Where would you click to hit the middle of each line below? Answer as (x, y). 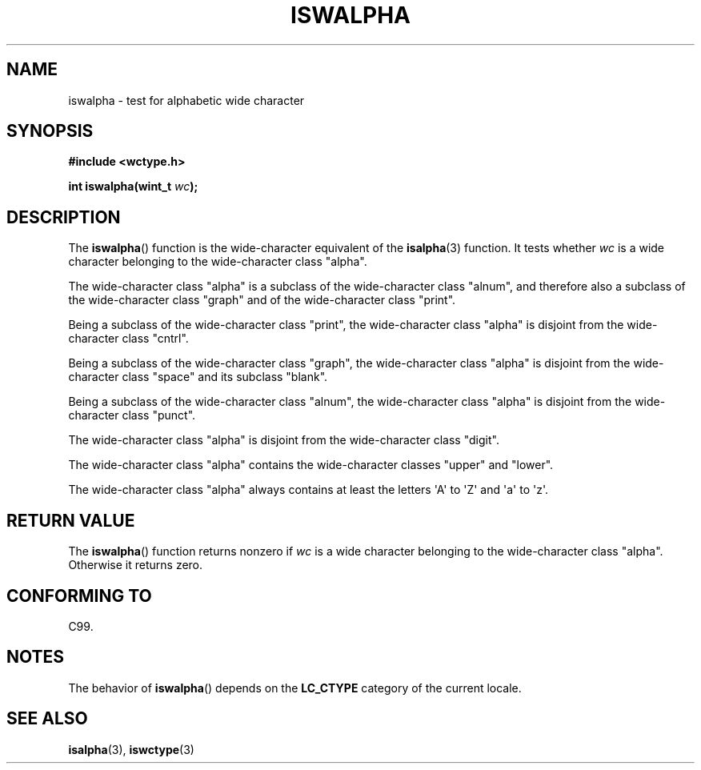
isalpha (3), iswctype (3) (131, 749)
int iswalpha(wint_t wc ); (133, 186)
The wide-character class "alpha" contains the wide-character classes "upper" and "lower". (311, 465)
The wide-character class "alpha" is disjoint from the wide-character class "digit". (284, 440)
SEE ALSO (47, 719)
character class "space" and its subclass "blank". (198, 377)
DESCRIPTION (64, 217)
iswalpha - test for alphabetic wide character (186, 100)
